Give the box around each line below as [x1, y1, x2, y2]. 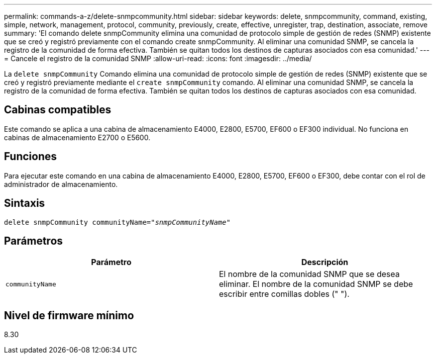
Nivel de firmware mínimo [4, 309, 134, 322]
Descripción [301, 257, 348, 268]
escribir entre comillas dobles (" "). [219, 289, 350, 299]
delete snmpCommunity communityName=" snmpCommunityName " [4, 218, 231, 226]
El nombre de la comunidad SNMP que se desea [219, 269, 400, 279]
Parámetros [4, 234, 63, 247]
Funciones [4, 150, 57, 163]
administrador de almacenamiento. [4, 179, 118, 188]
